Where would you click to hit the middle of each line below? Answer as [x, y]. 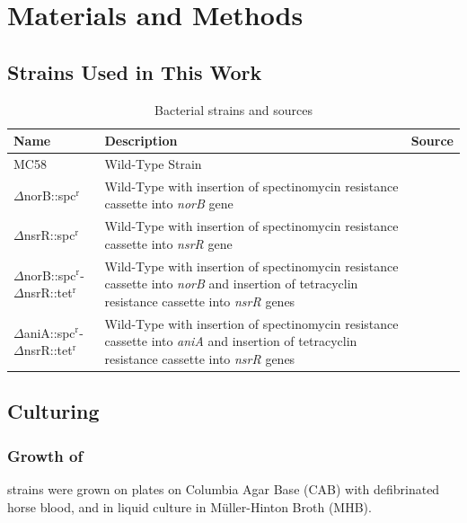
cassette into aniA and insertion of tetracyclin [231, 341]
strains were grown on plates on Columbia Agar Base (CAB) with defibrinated [224, 489]
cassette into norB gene [169, 204]
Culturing [53, 411]
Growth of [45, 455]
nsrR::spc [49, 235]
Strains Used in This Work [135, 71]
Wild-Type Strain [153, 164]
